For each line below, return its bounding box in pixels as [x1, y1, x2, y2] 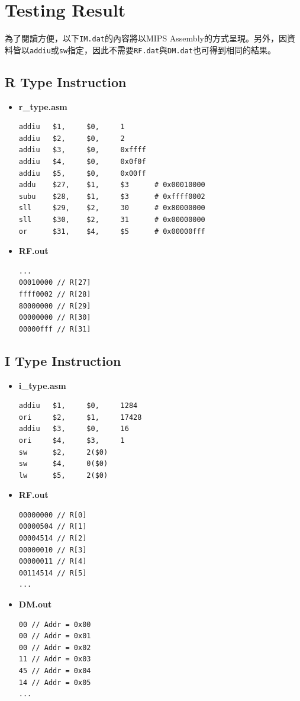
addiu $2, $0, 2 [18, 134, 125, 143]
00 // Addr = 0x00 [18, 620, 91, 629]
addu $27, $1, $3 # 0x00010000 [18, 181, 205, 189]
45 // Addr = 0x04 [18, 667, 91, 675]
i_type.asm [18, 379, 66, 391]
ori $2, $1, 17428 [18, 413, 142, 422]
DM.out [18, 598, 52, 610]
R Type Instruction [5, 72, 127, 91]
